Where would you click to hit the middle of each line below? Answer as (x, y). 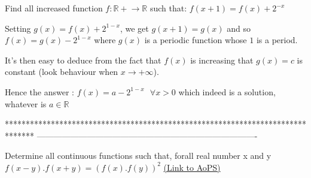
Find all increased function (54, 8)
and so (239, 28)
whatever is (26, 103)
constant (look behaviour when (62, 72)
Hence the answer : (39, 91)
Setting (18, 28)
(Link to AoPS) (192, 167)
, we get (134, 28)
